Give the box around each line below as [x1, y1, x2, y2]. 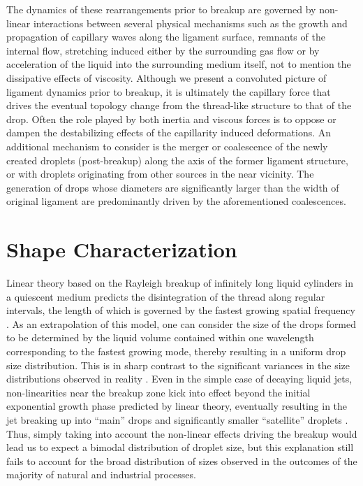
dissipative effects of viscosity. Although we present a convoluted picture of [6, 70, 327, 85]
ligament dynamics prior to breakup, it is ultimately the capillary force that [6, 84, 331, 99]
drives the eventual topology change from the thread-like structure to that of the [6, 98, 352, 113]
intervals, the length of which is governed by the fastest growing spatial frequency [6, 303, 355, 317]
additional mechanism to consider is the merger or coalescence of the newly [6, 138, 328, 153]
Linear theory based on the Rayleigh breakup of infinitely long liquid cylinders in [6, 276, 353, 290]
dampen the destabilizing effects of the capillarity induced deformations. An [6, 125, 332, 140]
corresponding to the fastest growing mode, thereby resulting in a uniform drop [6, 344, 346, 358]
